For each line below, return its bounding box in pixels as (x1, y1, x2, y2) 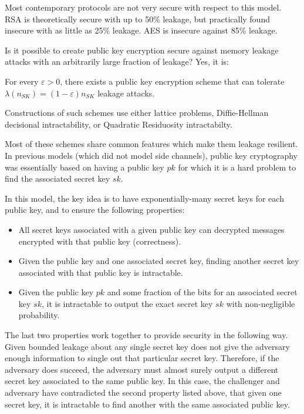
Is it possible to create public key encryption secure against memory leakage (5, 44, 279, 56)
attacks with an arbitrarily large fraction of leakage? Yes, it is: (5, 55, 229, 68)
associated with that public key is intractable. (18, 266, 183, 278)
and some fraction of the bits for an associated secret (107, 286, 298, 298)
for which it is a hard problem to (178, 161, 296, 173)
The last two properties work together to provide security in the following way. (5, 329, 288, 341)
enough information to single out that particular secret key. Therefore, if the (5, 352, 279, 364)
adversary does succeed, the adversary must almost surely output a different (5, 363, 279, 375)
